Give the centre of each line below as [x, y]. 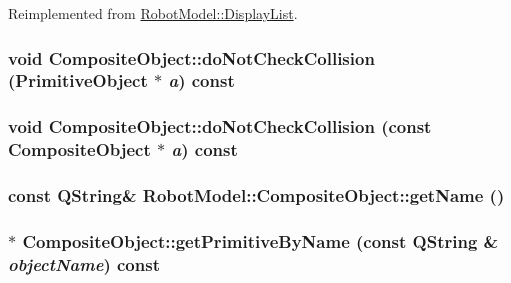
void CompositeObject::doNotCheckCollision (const [220, 126]
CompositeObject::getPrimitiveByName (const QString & [260, 240]
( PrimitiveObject [78, 80]
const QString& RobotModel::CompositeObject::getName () [256, 195]
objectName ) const [84, 263]
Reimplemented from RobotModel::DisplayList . [153, 13]
